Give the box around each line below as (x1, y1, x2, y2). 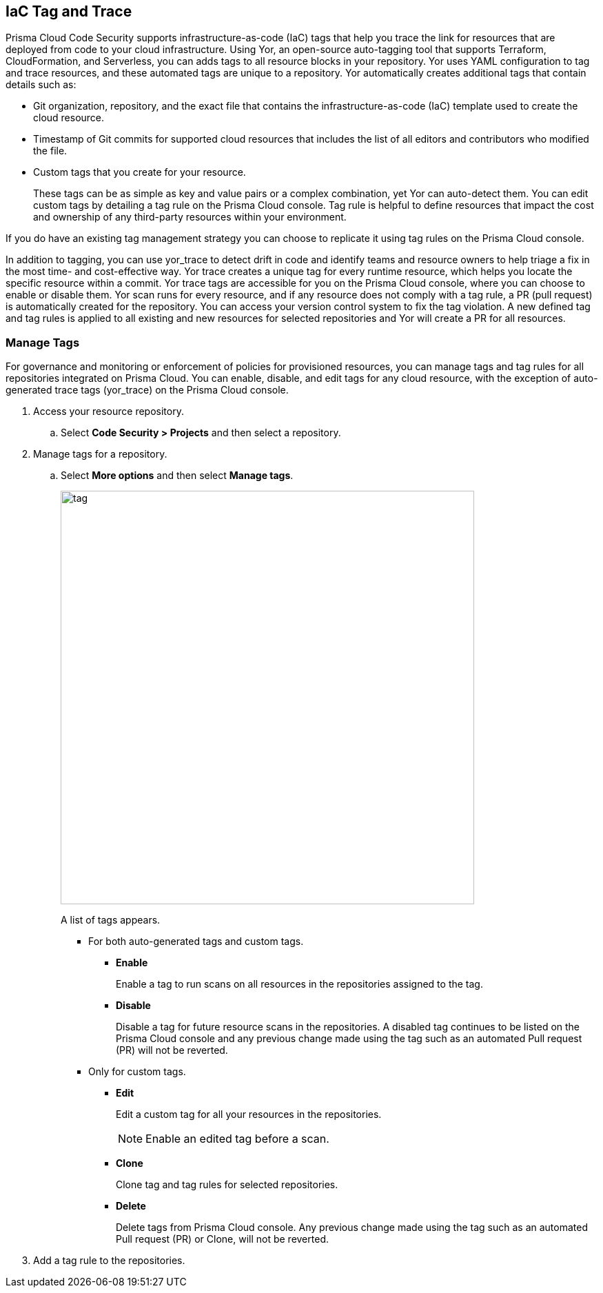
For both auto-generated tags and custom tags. (88, 935, 304, 948)
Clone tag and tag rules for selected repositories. (116, 1179, 338, 1191)
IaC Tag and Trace (6, 3, 132, 20)
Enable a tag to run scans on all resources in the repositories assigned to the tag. (116, 978, 483, 990)
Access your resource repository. (33, 405, 184, 418)
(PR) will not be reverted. (116, 1044, 228, 1057)
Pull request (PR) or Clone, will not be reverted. (116, 1233, 329, 1245)
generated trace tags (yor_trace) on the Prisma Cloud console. (6, 384, 289, 396)
